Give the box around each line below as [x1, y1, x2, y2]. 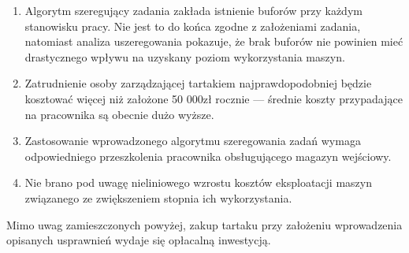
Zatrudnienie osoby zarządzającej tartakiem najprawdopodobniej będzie [24, 75, 372, 91]
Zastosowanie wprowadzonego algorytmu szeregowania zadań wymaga [24, 132, 361, 149]
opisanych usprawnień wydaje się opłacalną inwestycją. [6, 232, 271, 248]
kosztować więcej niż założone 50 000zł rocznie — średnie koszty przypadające [24, 90, 403, 106]
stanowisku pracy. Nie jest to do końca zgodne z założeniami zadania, [24, 17, 361, 34]
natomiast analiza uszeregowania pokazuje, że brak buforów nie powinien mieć [24, 33, 403, 50]
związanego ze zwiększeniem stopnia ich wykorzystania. [24, 189, 292, 206]
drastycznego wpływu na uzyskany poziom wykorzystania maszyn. [24, 48, 345, 65]
